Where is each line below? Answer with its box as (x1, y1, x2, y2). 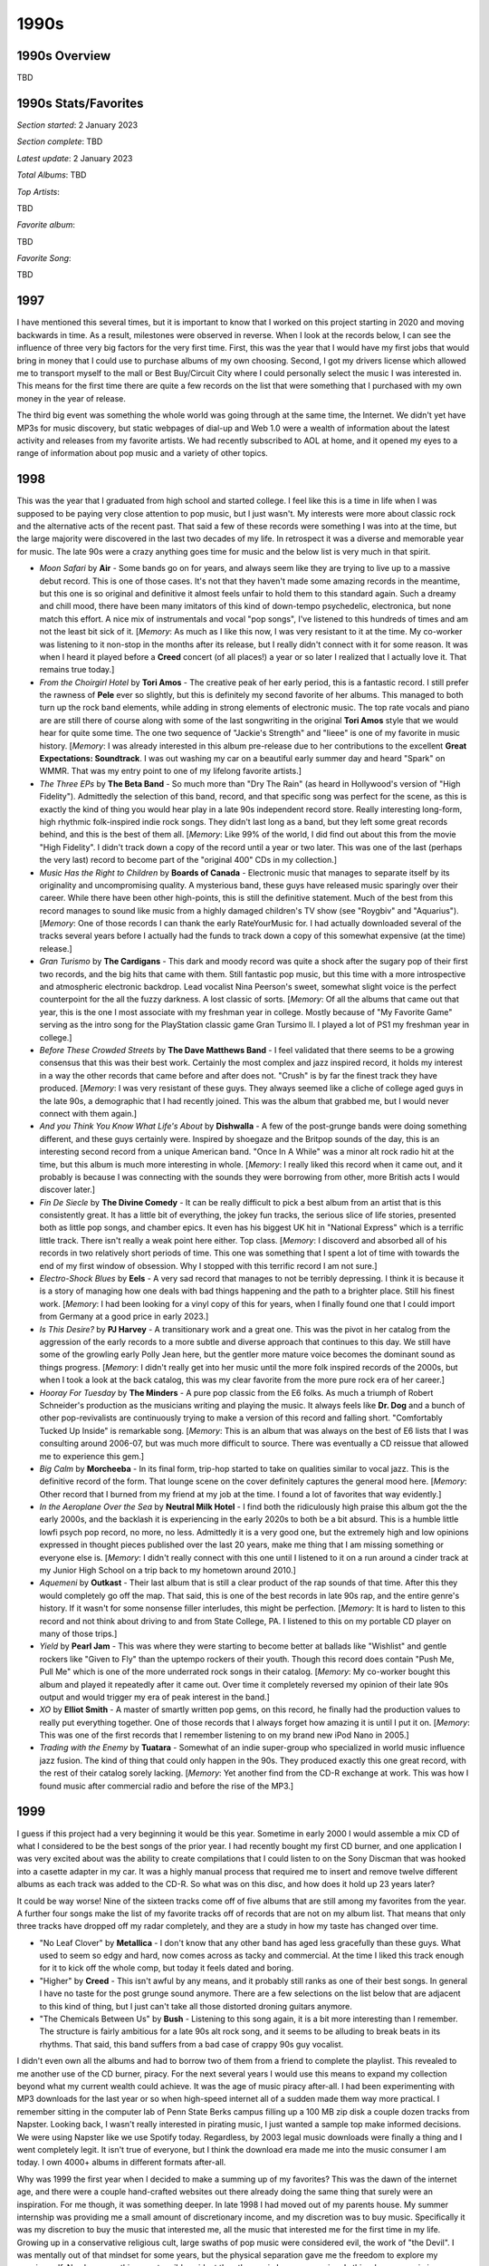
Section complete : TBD (16, 136, 103, 147)
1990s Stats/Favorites (16, 95, 144, 111)
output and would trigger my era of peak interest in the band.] (39, 1691, 271, 1702)
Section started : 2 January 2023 (16, 119, 139, 131)
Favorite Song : (16, 253, 72, 264)
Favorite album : (16, 219, 76, 230)
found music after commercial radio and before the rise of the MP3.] (39, 1780, 294, 1791)
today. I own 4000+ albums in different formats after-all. (16, 2157, 226, 2168)
